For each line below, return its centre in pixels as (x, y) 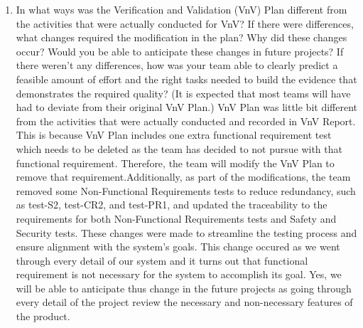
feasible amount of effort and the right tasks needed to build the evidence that (186, 79)
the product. (43, 316)
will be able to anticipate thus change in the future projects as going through (184, 288)
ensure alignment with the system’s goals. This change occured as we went (178, 247)
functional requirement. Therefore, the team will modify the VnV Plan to (175, 163)
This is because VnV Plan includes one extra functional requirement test (174, 135)
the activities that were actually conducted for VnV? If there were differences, (185, 23)
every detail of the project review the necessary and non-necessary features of (184, 302)
